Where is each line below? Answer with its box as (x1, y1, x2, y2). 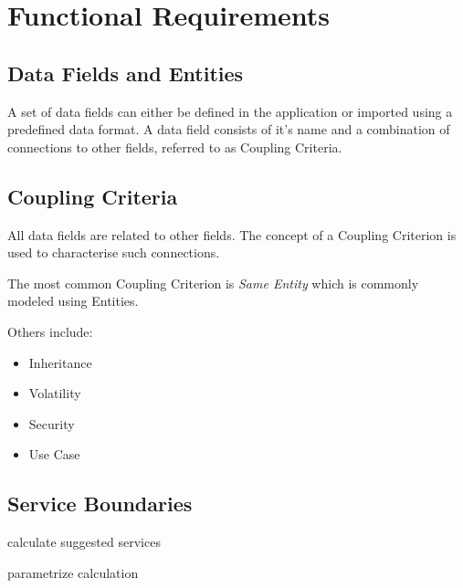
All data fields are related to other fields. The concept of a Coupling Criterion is (7, 225, 457, 244)
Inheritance (28, 352, 92, 372)
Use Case (28, 445, 80, 464)
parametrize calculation (7, 562, 139, 582)
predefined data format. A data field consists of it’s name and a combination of (7, 120, 450, 139)
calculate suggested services (7, 532, 161, 551)
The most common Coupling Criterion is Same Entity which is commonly (7, 273, 419, 292)
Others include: (7, 321, 93, 341)
